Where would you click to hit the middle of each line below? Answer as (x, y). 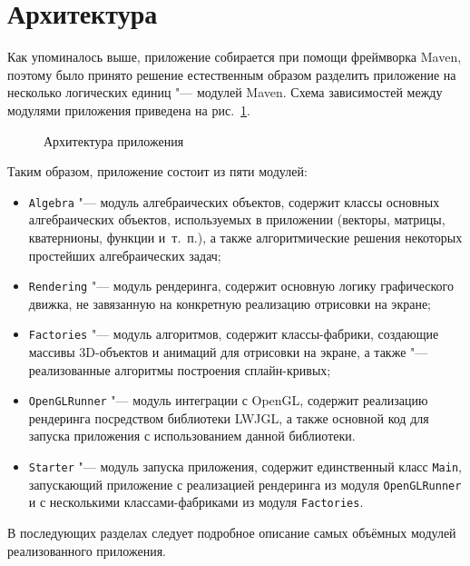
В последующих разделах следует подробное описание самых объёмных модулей (232, 533)
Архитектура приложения (114, 140)
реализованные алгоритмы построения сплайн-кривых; (180, 369)
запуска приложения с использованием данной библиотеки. (192, 436)
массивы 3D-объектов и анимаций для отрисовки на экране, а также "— (228, 352)
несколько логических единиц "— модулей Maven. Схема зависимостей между (225, 92)
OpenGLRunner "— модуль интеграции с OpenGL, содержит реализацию (228, 400)
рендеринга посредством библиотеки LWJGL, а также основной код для (229, 417)
